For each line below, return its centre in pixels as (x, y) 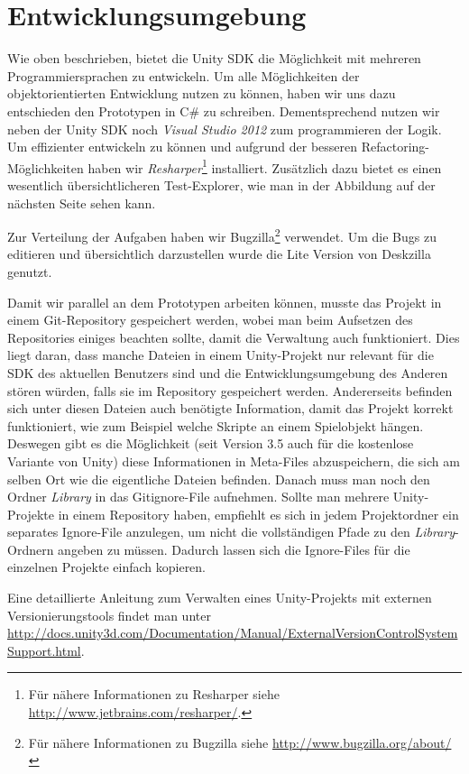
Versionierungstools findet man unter (109, 615)
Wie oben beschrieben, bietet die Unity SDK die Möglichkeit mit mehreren (214, 58)
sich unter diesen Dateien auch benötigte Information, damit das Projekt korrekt (230, 408)
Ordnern (31, 549)
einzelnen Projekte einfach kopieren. (107, 567)
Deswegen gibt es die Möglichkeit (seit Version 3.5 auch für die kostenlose (211, 443)
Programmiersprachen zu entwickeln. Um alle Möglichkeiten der (184, 75)
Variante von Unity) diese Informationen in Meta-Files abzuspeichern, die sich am (234, 461)
